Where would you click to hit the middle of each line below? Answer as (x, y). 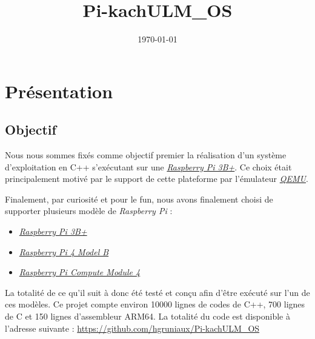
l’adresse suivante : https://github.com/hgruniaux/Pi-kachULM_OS (132, 328)
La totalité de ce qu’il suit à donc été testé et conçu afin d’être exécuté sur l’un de (157, 292)
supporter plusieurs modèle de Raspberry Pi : (89, 211)
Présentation (59, 91)
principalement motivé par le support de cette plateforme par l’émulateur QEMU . (157, 179)
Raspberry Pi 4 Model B (64, 251)
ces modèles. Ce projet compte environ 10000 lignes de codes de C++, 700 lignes (155, 304)
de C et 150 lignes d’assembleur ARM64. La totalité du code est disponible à (148, 316)
